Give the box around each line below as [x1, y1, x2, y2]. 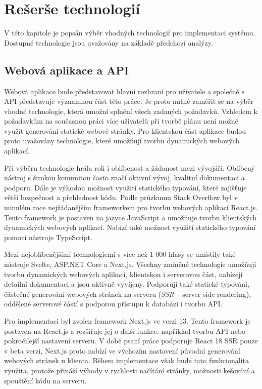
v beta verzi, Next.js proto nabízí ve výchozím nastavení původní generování [4, 345, 240, 356]
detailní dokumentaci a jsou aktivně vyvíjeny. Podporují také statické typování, [4, 279, 249, 289]
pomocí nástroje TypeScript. [4, 231, 92, 242]
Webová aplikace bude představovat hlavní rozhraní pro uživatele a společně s [4, 86, 244, 96]
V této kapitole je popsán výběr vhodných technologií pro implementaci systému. [4, 27, 255, 38]
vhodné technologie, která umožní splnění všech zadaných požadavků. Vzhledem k [4, 105, 257, 116]
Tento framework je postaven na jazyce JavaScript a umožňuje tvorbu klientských [4, 212, 257, 222]
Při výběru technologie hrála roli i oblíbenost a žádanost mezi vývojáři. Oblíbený [4, 162, 255, 173]
